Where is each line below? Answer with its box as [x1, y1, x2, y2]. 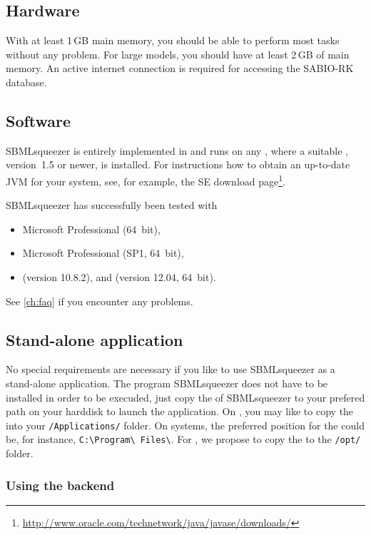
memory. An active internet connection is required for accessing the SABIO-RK [6, 61, 354, 76]
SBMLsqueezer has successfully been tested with [6, 198, 218, 213]
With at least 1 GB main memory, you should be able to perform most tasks [6, 33, 340, 48]
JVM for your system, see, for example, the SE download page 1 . [6, 171, 285, 188]
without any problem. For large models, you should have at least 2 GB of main [6, 46, 350, 61]
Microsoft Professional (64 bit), [22, 221, 161, 236]
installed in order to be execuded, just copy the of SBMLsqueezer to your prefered [6, 389, 365, 404]
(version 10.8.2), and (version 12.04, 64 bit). [22, 270, 216, 284]
